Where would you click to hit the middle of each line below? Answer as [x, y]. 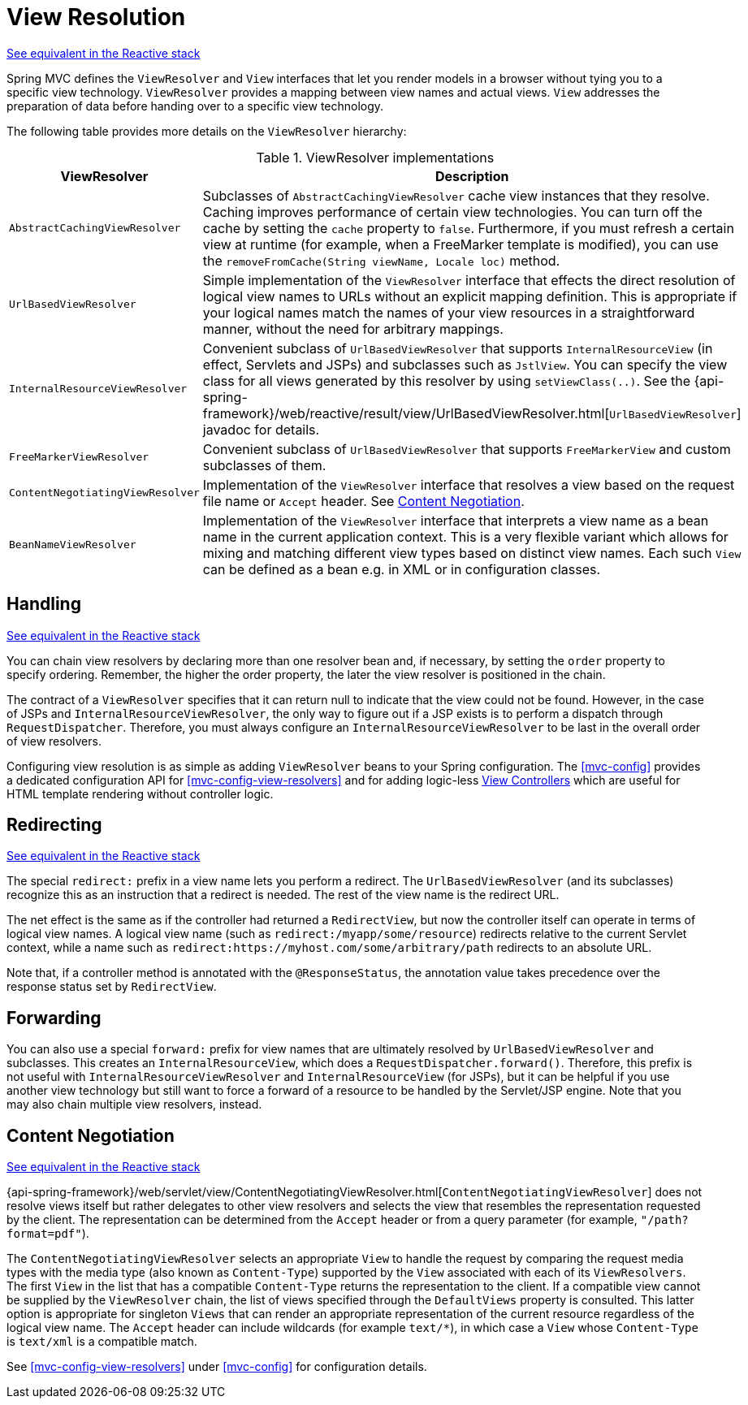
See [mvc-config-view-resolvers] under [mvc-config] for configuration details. [217, 1367]
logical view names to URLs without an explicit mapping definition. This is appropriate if [470, 296]
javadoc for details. [261, 429]
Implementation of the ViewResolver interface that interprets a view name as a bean [456, 520]
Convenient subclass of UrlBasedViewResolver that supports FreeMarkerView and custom [467, 449]
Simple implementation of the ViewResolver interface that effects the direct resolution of [469, 280]
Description [472, 176]
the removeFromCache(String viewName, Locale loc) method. [381, 260]
